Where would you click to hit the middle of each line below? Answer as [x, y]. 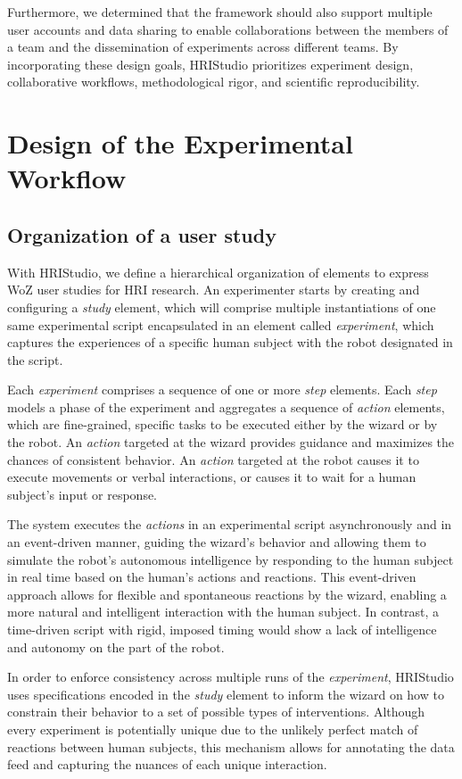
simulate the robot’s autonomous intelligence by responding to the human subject [231, 559]
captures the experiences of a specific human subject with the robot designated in [230, 342]
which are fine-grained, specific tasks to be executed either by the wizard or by [223, 424]
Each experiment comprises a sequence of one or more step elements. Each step [222, 389]
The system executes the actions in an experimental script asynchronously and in [230, 524]
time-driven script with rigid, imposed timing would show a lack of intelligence [222, 630]
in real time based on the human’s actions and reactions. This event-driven [212, 577]
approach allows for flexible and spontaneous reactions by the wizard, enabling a [227, 594]
